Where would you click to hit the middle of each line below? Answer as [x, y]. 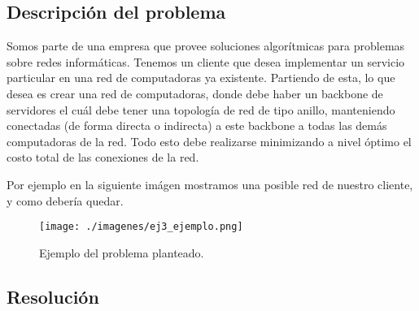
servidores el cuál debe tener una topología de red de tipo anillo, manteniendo [201, 109]
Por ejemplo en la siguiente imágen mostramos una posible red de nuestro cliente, [210, 184]
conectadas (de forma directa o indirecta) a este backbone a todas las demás [197, 125]
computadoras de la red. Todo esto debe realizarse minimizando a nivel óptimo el [209, 141]
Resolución [53, 296]
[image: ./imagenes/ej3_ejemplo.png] [141, 227]
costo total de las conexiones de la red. [103, 157]
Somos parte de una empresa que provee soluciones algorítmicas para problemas [206, 46]
